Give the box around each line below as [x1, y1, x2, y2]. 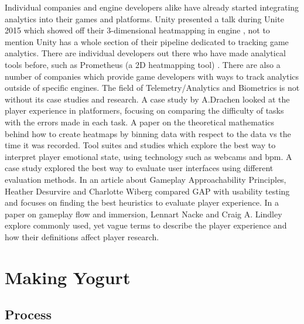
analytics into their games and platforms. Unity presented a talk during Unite [5, 12, 284, 25]
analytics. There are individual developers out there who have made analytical [5, 47, 286, 59]
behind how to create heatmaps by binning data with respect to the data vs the [5, 127, 291, 139]
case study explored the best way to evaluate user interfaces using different [5, 162, 274, 174]
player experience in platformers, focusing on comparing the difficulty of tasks [5, 104, 284, 117]
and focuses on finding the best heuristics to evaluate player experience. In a [5, 196, 279, 209]
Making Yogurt [5, 265, 131, 289]
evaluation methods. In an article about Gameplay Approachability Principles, [5, 173, 286, 185]
